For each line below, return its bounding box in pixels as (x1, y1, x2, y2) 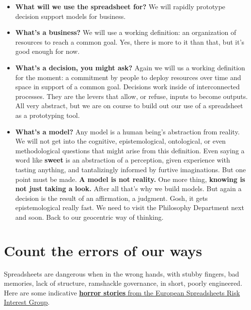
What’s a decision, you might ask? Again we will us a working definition (15, 62, 245, 72)
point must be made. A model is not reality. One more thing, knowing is (15, 174, 245, 184)
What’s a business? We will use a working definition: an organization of (15, 27, 236, 37)
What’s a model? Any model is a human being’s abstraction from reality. (15, 126, 240, 136)
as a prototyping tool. (15, 110, 80, 120)
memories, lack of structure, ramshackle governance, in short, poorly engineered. (4, 278, 242, 288)
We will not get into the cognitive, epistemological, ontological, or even (15, 136, 226, 146)
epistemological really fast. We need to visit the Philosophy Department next (15, 202, 244, 212)
